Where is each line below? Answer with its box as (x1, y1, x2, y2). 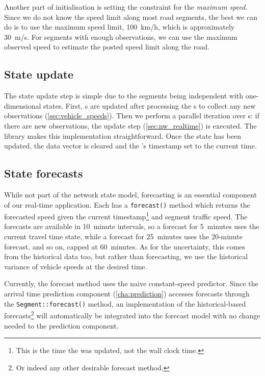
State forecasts (4, 165, 83, 181)
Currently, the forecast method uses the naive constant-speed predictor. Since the (4, 278, 258, 289)
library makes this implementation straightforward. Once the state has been (4, 130, 241, 141)
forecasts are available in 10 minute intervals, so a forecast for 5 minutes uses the (4, 221, 259, 232)
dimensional (4, 100, 41, 111)
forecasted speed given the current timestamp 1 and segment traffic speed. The (4, 210, 248, 221)
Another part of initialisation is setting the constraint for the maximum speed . (4, 2, 248, 12)
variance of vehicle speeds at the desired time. (4, 261, 147, 271)
